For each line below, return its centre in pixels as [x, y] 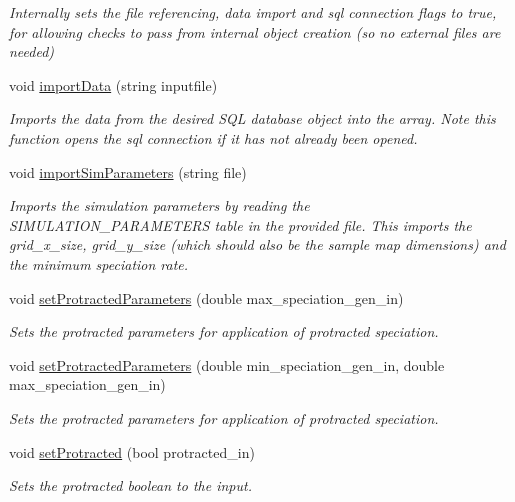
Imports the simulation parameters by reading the [159, 205]
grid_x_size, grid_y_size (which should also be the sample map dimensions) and [257, 244]
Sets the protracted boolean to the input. [130, 485]
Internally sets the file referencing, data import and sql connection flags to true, [253, 12]
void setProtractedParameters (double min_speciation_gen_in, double [227, 364]
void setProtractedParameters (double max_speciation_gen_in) [206, 297]
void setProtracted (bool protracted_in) [132, 451]
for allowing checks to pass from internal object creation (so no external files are [255, 31]
